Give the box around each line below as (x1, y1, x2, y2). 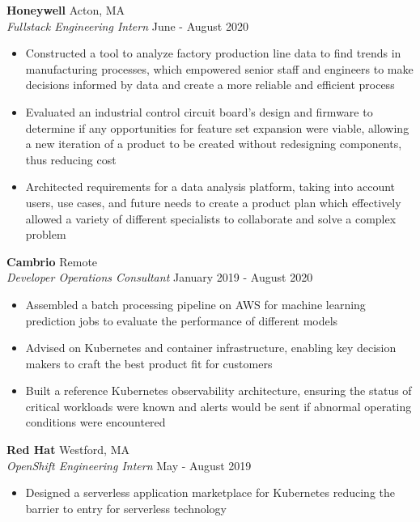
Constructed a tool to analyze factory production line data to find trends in (25, 45, 401, 62)
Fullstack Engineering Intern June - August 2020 (6, 17, 248, 34)
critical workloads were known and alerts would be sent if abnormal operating (25, 397, 412, 414)
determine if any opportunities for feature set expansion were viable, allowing (25, 119, 409, 136)
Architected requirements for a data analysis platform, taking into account (25, 178, 396, 195)
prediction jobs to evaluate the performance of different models (25, 312, 338, 329)
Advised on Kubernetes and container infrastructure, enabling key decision (25, 339, 397, 356)
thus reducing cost (25, 151, 117, 168)
